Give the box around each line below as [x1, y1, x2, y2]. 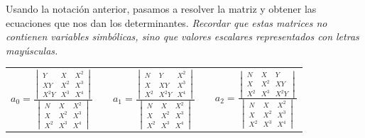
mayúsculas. [6, 42, 58, 57]
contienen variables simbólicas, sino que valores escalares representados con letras [6, 29, 359, 44]
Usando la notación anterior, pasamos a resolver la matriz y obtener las [6, 1, 317, 16]
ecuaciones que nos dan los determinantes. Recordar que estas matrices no [6, 15, 327, 30]
